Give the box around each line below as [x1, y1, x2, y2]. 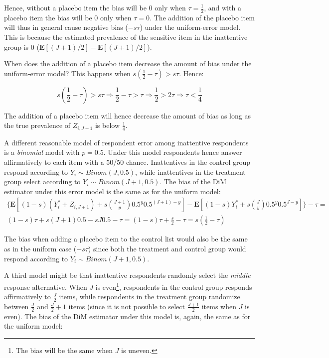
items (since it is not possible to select [68, 301, 185, 311]
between [4, 301, 29, 311]
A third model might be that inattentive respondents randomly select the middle [4, 270, 251, 280]
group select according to [4, 176, 81, 187]
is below [95, 120, 120, 130]
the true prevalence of [4, 120, 71, 130]
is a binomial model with [4, 147, 80, 157]
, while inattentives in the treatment [135, 166, 246, 177]
